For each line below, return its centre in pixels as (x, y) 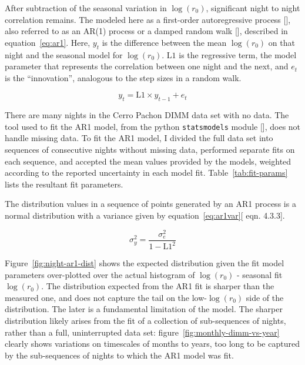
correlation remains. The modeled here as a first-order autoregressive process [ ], (148, 19)
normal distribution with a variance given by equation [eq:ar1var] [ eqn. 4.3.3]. (145, 215)
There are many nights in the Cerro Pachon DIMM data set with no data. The (147, 115)
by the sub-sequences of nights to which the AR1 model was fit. (119, 355)
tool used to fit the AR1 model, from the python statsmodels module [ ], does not (153, 126)
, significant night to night (253, 8)
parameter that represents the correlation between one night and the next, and (147, 66)
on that (281, 42)
